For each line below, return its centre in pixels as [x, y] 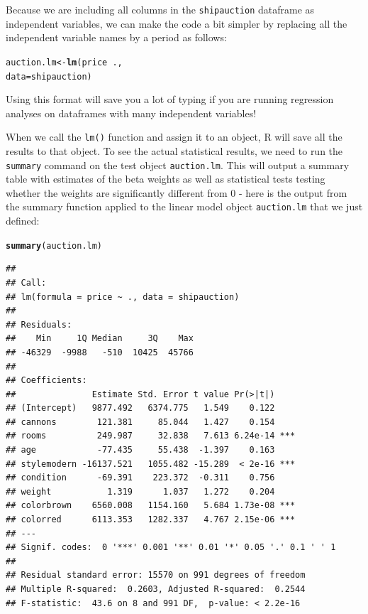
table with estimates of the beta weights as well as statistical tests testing [166, 179]
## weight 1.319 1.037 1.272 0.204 [140, 491]
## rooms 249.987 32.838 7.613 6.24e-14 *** [151, 436]
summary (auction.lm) [54, 246]
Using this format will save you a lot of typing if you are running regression [170, 99]
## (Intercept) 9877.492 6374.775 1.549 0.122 [140, 408]
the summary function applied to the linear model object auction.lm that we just [184, 206]
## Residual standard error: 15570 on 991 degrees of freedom [156, 575]
